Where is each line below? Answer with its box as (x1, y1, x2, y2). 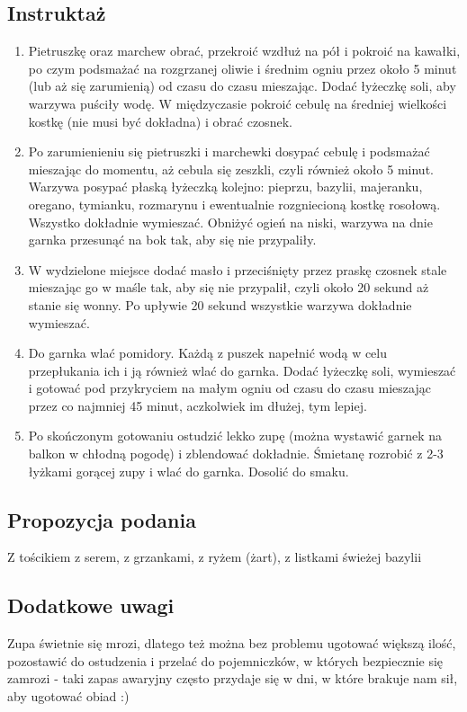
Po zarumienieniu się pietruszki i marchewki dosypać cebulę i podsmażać (28, 142, 430, 161)
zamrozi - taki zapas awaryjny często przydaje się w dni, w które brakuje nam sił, (7, 669, 458, 688)
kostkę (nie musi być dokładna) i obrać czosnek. (28, 111, 292, 130)
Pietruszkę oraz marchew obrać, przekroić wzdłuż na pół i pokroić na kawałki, (28, 41, 461, 60)
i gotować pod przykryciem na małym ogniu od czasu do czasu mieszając (28, 378, 431, 397)
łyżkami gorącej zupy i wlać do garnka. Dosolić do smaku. (28, 461, 349, 480)
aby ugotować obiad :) (7, 687, 130, 706)
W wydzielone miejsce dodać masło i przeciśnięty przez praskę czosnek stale (28, 260, 447, 279)
